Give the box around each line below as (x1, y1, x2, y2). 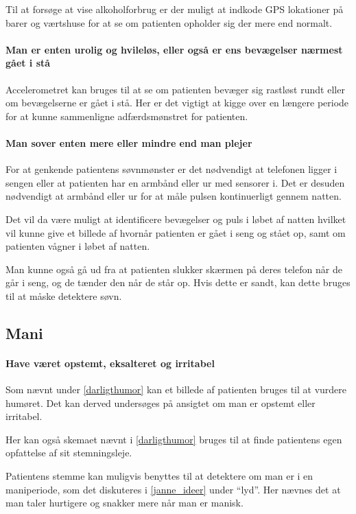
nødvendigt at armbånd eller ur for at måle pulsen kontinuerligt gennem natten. (5, 189, 342, 203)
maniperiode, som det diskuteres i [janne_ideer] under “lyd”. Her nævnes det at (5, 482, 341, 496)
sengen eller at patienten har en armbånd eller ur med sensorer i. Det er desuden (5, 175, 345, 189)
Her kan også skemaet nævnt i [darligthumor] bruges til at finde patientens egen (5, 432, 342, 446)
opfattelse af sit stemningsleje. (5, 445, 132, 460)
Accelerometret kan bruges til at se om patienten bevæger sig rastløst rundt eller (5, 82, 345, 96)
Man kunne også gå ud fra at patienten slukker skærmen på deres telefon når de (5, 261, 342, 276)
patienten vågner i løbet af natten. (5, 239, 150, 253)
